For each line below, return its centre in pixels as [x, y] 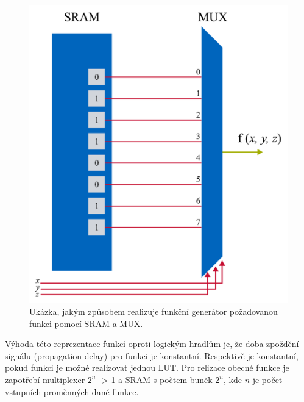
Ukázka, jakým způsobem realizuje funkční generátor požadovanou [154, 311]
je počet [267, 379]
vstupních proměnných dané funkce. [72, 391]
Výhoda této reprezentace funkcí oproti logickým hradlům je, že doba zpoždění [152, 344]
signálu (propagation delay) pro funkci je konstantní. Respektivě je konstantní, [152, 355]
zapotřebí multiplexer [45, 379]
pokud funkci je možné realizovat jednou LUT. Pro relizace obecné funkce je [147, 368]
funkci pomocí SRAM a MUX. [86, 323]
